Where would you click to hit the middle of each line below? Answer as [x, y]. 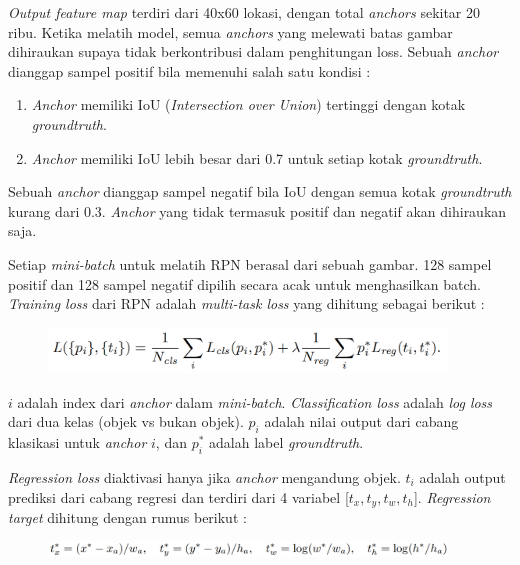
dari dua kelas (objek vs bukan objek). [126, 421]
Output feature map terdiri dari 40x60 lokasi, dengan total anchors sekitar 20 [244, 12]
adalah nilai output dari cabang [361, 421]
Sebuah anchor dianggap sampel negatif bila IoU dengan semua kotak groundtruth [260, 191]
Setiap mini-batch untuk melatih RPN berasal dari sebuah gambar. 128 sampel [250, 263]
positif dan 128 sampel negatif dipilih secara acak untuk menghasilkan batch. [244, 283]
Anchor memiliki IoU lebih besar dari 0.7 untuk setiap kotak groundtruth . [257, 157]
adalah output [462, 476]
